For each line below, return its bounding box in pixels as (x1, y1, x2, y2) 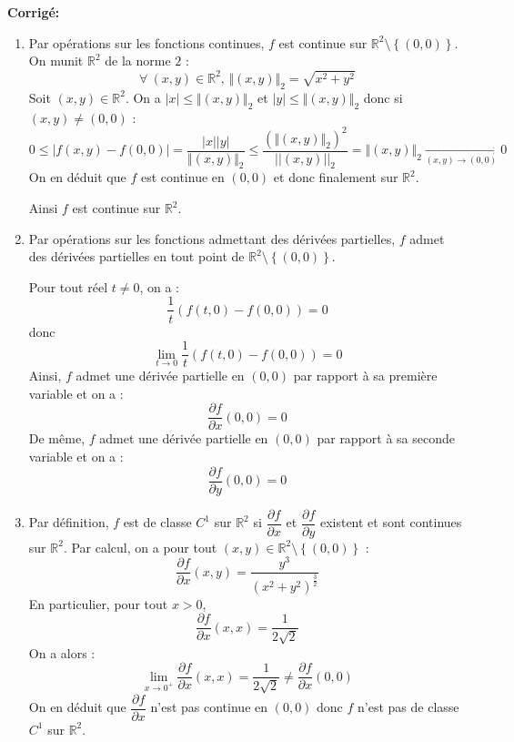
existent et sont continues (319, 513, 462, 532)
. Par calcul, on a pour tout (63, 537, 217, 556)
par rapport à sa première (293, 366, 438, 385)
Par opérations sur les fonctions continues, (28, 33, 265, 52)
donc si (363, 87, 403, 107)
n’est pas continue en (150, 697, 268, 717)
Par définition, (28, 513, 109, 532)
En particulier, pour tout (28, 594, 168, 613)
